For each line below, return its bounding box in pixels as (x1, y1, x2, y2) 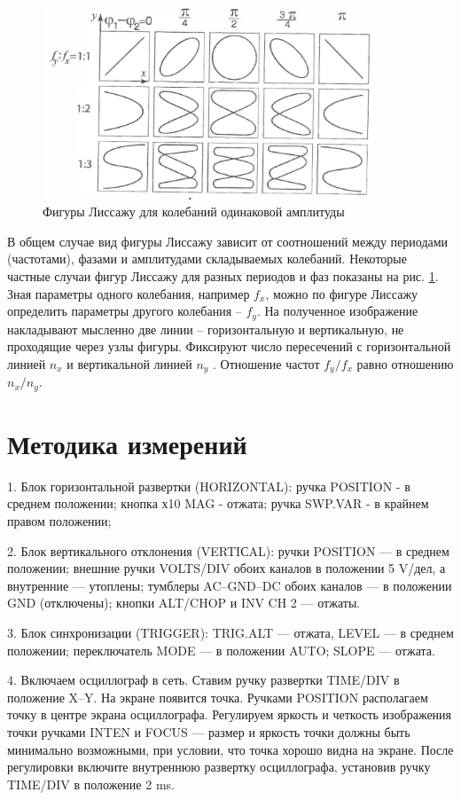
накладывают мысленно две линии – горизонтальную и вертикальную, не (7, 319, 404, 338)
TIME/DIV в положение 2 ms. (7, 774, 175, 793)
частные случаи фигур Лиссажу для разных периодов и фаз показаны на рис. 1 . (7, 267, 439, 286)
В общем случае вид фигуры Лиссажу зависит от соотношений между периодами (7, 231, 449, 250)
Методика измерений (7, 425, 247, 461)
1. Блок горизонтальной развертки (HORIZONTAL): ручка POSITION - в (7, 476, 410, 495)
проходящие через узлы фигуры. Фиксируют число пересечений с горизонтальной (7, 337, 451, 356)
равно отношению (356, 354, 454, 373)
